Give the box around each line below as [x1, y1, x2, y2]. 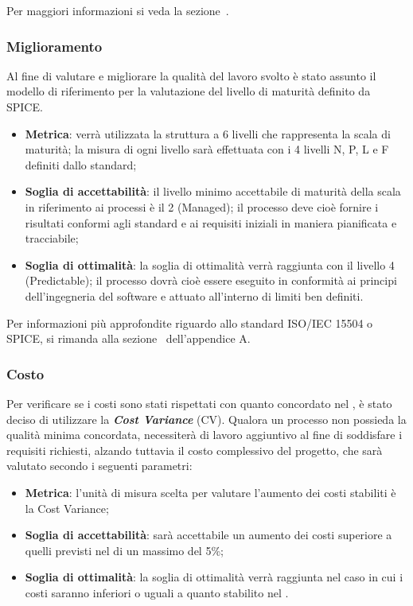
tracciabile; [25, 230, 79, 247]
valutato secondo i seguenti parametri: [6, 457, 193, 474]
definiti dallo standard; [25, 156, 137, 173]
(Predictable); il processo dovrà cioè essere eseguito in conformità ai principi [25, 272, 397, 289]
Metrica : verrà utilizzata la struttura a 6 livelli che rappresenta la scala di [25, 125, 391, 142]
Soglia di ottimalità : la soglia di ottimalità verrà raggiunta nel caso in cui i [25, 569, 403, 585]
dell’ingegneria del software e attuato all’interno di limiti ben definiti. [25, 287, 364, 304]
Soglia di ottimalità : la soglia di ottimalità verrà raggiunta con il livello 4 [25, 256, 395, 273]
